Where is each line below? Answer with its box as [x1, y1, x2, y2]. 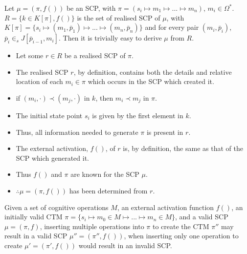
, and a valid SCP [175, 212, 228, 222]
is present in [146, 127, 183, 137]
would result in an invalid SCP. [78, 240, 172, 250]
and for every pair [145, 22, 199, 32]
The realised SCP [16, 66, 68, 77]
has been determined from [69, 185, 148, 195]
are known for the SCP [70, 169, 139, 179]
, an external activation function [117, 202, 214, 212]
